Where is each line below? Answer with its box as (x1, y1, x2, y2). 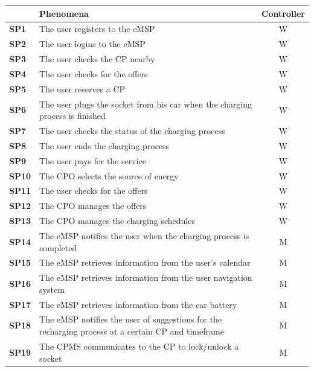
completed (39, 241, 77, 254)
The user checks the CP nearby (39, 53, 155, 65)
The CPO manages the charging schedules (39, 214, 195, 227)
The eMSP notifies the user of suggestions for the (39, 313, 222, 325)
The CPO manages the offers (39, 199, 147, 212)
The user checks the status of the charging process (39, 124, 225, 136)
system (39, 283, 65, 295)
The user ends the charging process (39, 139, 170, 152)
